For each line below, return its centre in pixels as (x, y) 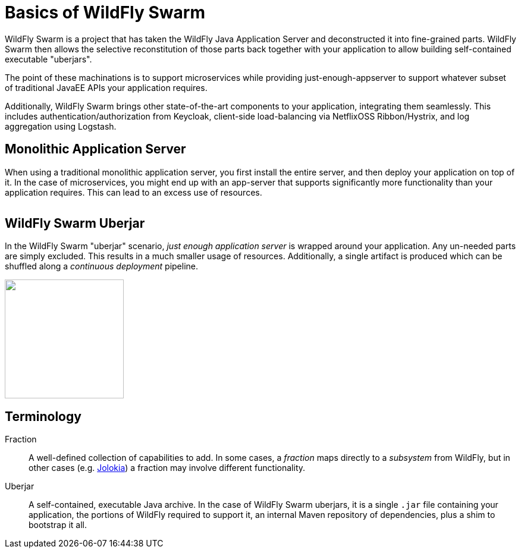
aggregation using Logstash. (61, 126)
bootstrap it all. (58, 525)
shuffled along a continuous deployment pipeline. (102, 266)
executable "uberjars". (48, 59)
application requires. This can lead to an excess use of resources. (134, 192)
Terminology (43, 416)
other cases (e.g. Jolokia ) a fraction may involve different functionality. (167, 468)
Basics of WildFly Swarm (105, 12)
